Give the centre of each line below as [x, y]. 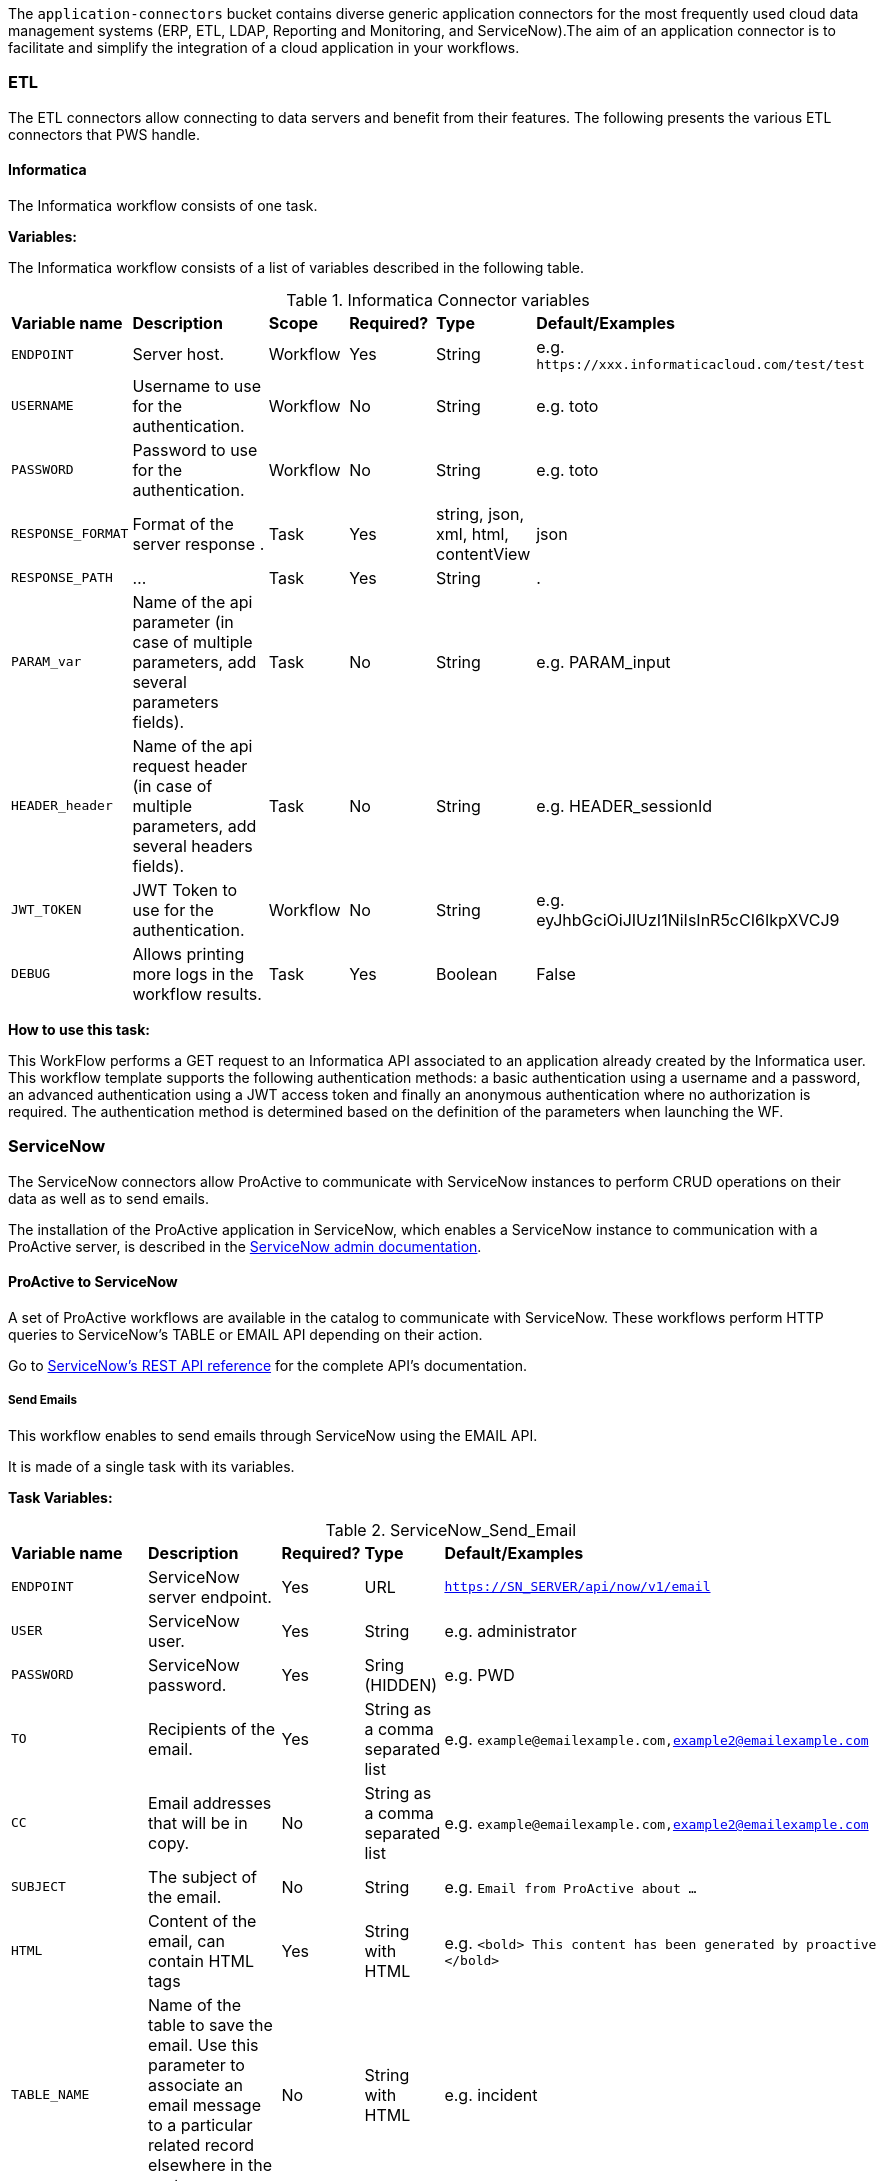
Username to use [197, 385]
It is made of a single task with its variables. [151, 1466]
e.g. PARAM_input [603, 661]
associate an [195, 2084]
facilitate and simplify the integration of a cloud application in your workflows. [264, 47]
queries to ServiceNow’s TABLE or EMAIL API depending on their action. [245, 1334]
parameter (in [183, 621]
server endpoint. [210, 1596]
